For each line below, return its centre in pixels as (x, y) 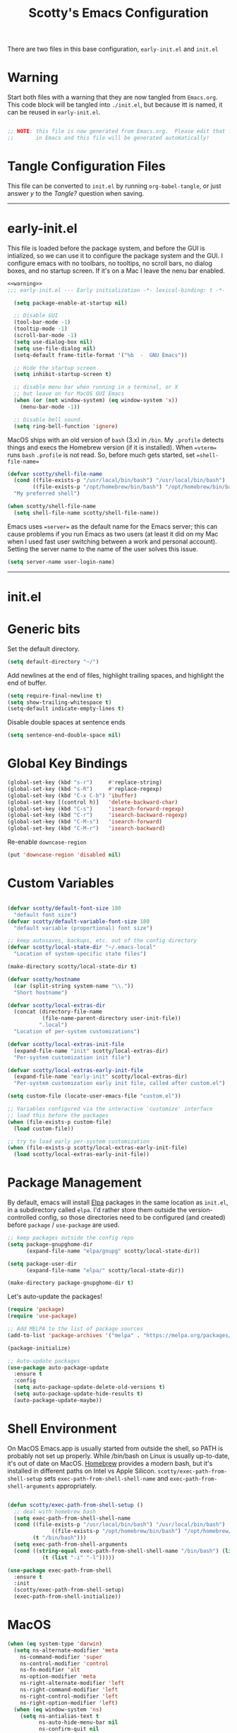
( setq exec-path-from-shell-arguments (71, 1544)
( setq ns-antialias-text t (60, 1716)
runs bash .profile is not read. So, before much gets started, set (101, 454)
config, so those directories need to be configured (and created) (132, 1218)
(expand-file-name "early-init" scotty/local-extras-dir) (101, 1077)
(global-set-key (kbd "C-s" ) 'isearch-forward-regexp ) (96, 809)
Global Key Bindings (68, 764)
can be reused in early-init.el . (54, 112)
